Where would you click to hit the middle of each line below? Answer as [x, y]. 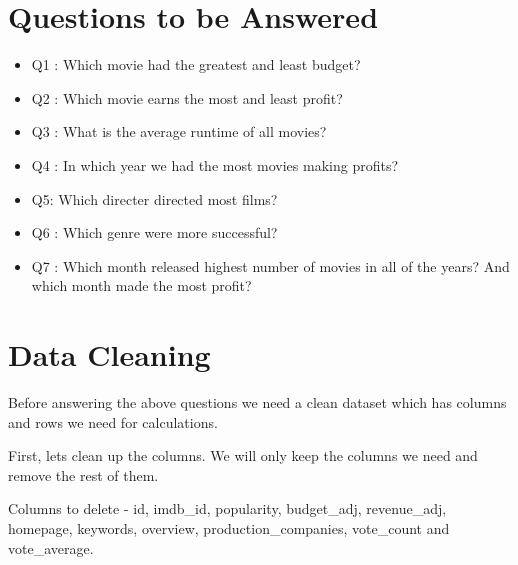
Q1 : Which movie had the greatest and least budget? [196, 64]
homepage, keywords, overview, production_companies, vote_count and [229, 527]
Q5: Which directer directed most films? [154, 198]
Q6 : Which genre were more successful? [154, 232]
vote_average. [51, 547]
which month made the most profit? [141, 285]
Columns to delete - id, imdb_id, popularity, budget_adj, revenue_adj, [227, 508]
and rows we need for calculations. [113, 421]
